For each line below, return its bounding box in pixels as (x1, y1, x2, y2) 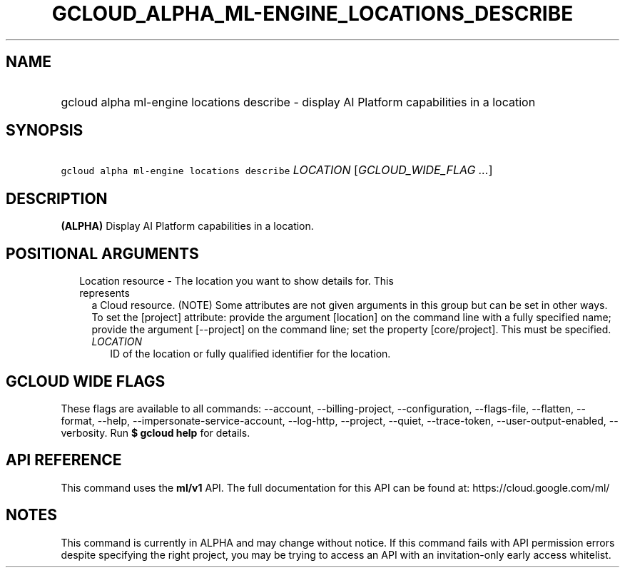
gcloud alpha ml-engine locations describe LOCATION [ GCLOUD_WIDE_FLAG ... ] (61, 163, 493, 178)
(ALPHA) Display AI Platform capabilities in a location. (61, 220, 314, 233)
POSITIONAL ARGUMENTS (6, 244, 199, 263)
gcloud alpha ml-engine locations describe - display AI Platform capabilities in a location (61, 94, 536, 109)
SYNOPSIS (6, 121, 83, 140)
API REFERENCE (6, 451, 122, 470)
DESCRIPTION (6, 189, 108, 208)
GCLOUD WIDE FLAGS (6, 372, 166, 390)
